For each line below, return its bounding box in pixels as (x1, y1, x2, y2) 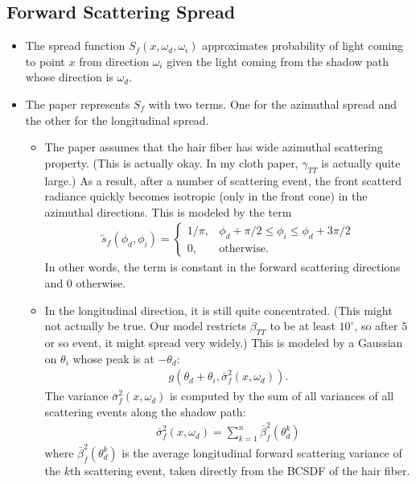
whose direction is (25, 68, 113, 85)
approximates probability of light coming (202, 37, 404, 54)
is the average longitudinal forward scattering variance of (122, 444, 402, 461)
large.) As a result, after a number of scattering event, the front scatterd (44, 172, 402, 188)
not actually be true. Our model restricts (44, 317, 246, 334)
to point (25, 52, 65, 69)
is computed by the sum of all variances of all (169, 387, 394, 404)
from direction (79, 52, 149, 69)
